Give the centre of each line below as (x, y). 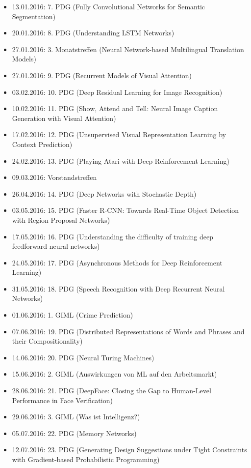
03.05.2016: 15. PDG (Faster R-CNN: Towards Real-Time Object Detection (125, 210)
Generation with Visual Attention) (64, 118)
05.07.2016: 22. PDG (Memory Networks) (74, 433)
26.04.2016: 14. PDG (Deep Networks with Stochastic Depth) (104, 193)
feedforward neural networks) (56, 246)
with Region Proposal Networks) (61, 219)
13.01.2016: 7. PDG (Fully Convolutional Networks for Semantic (109, 6)
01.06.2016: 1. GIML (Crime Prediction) (73, 315)
